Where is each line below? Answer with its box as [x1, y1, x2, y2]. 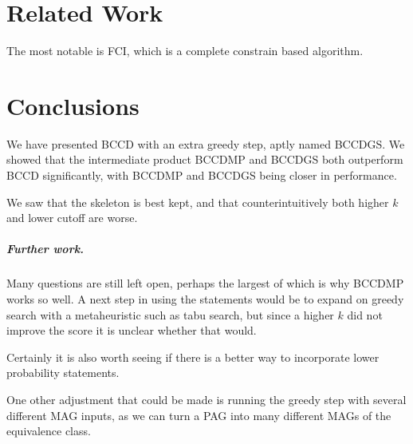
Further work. [6, 240, 85, 257]
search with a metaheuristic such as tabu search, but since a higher [6, 306, 334, 323]
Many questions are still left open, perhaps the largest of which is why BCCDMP [6, 275, 404, 291]
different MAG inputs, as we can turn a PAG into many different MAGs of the [6, 406, 391, 423]
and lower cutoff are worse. [6, 209, 138, 226]
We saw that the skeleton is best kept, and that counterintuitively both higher [6, 193, 389, 210]
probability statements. [6, 364, 120, 381]
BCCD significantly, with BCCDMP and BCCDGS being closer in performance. [6, 167, 397, 184]
